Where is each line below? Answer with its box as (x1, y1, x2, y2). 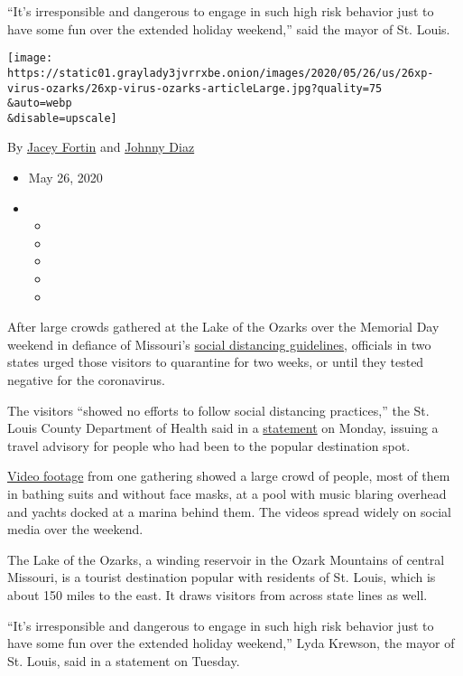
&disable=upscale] (7, 111, 117, 125)
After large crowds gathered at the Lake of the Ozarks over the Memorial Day (7, 317, 440, 336)
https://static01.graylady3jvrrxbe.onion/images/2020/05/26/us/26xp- (7, 66, 434, 80)
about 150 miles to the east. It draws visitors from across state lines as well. (7, 585, 428, 604)
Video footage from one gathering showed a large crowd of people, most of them (7, 466, 450, 485)
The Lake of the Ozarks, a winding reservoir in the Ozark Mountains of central (7, 549, 445, 568)
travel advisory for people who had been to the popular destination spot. (7, 436, 411, 455)
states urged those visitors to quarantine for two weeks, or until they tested (7, 352, 424, 371)
